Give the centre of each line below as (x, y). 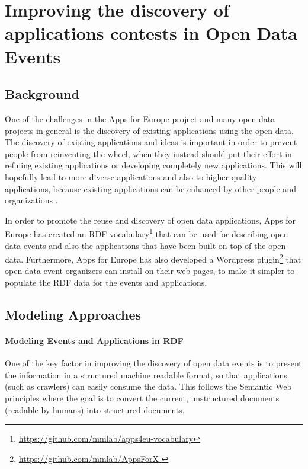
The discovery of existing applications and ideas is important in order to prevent (151, 142)
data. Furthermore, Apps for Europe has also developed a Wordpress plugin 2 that (153, 258)
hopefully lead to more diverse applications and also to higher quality (131, 176)
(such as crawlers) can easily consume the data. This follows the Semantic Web (148, 386)
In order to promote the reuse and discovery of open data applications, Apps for (150, 220)
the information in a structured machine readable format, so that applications (146, 374)
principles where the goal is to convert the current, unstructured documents (142, 398)
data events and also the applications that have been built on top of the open (145, 245)
